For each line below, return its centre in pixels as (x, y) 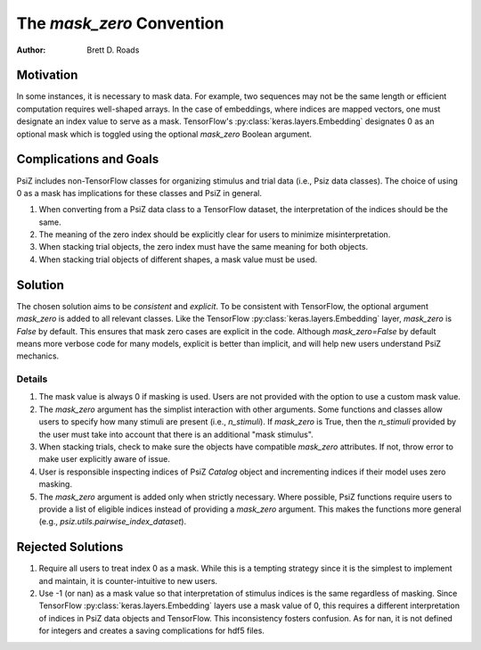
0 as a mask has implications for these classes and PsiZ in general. (139, 193)
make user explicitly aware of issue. (105, 459)
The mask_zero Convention (120, 23)
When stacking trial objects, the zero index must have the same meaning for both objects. (204, 247)
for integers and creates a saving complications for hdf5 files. (151, 631)
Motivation (47, 75)
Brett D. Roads (113, 50)
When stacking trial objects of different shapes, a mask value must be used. (178, 259)
